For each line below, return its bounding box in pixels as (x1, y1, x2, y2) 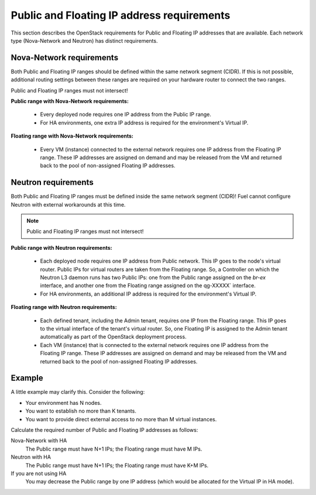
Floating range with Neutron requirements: (11, 304, 117, 311)
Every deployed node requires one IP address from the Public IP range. (40, 111, 212, 118)
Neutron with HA (11, 453, 51, 460)
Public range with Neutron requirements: (11, 244, 112, 251)
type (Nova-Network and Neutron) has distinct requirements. (11, 37, 158, 44)
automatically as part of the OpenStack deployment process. (40, 334, 187, 341)
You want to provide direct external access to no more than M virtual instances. (25, 415, 217, 422)
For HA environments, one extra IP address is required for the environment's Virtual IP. (40, 119, 249, 126)
